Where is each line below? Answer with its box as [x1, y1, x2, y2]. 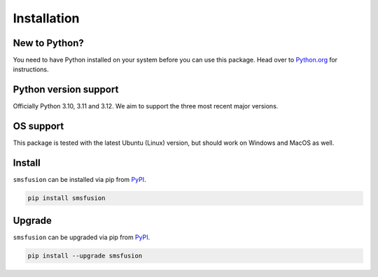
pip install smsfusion [27, 194, 106, 202]
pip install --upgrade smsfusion [27, 252, 143, 260]
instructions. [13, 65, 49, 73]
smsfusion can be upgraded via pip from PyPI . [13, 233, 150, 241]
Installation [13, 10, 80, 26]
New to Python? [13, 37, 84, 49]
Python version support [13, 84, 119, 96]
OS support [13, 120, 64, 132]
